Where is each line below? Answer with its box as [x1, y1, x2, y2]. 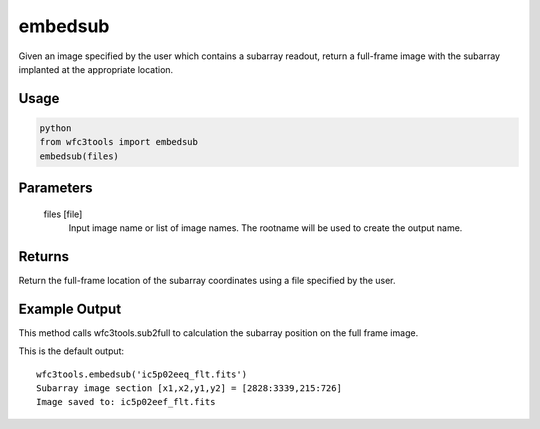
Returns [18, 248, 70, 265]
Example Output [18, 300, 122, 317]
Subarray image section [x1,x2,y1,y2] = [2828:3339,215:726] [36, 383, 342, 394]
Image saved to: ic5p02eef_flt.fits [36, 396, 216, 408]
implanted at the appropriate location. [18, 63, 174, 75]
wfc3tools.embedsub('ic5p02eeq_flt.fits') [36, 368, 248, 380]
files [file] [43, 208, 83, 220]
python [39, 122, 72, 134]
